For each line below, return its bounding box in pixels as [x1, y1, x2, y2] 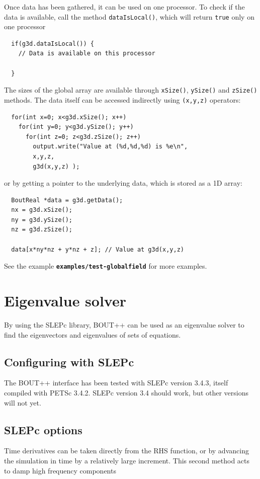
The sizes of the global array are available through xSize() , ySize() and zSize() [4, 85, 257, 95]
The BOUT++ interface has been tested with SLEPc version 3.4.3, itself [4, 377, 228, 388]
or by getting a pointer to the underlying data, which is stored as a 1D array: [4, 178, 242, 188]
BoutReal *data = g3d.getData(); [11, 196, 123, 204]
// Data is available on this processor [18, 50, 155, 57]
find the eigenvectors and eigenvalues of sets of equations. [4, 329, 181, 340]
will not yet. [4, 397, 41, 408]
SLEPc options [4, 422, 82, 437]
